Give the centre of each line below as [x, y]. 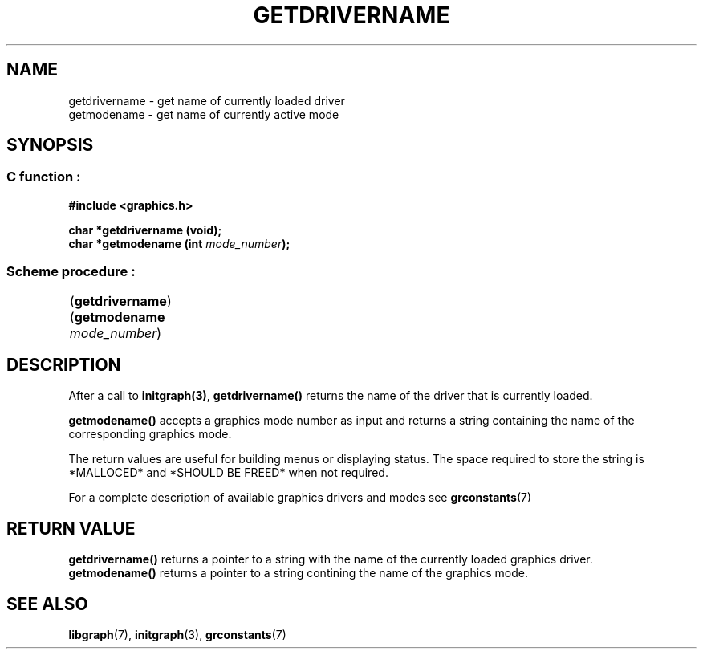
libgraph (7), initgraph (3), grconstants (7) [177, 635]
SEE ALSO [47, 604]
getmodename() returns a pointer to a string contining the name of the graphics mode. [298, 573]
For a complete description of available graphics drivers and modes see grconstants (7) [300, 498]
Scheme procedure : [71, 272]
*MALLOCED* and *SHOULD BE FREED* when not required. [228, 473]
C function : [44, 177]
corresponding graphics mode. [150, 434]
